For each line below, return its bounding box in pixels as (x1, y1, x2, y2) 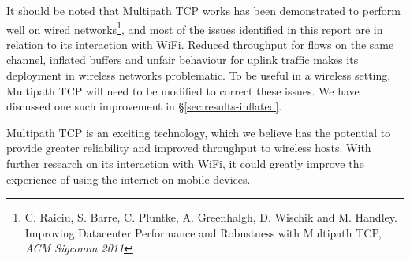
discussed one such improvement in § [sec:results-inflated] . (6, 98, 282, 114)
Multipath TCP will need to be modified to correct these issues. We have (6, 82, 360, 99)
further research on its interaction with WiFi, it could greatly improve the (6, 155, 364, 171)
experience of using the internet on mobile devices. (6, 170, 251, 187)
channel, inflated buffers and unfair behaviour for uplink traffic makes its (6, 51, 359, 68)
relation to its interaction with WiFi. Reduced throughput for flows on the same (6, 35, 394, 52)
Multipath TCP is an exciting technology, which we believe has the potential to (6, 124, 391, 140)
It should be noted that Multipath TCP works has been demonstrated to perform (6, 2, 401, 18)
